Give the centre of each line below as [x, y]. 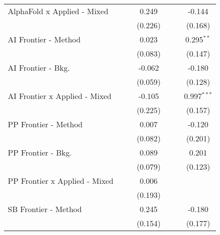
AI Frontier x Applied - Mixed [60, 96]
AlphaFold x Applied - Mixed [58, 11]
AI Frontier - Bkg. [39, 68]
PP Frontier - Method [45, 124]
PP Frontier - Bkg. [40, 152]
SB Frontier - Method [45, 209]
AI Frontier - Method [44, 39]
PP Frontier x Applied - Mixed [61, 181]
